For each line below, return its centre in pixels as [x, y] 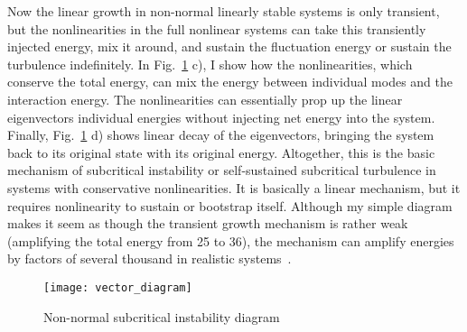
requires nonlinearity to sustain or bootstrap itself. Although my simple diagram [230, 205]
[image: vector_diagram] [118, 287]
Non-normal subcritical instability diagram [162, 316]
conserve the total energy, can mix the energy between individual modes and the [230, 82]
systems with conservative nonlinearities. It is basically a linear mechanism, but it [234, 187]
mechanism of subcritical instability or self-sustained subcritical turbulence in [222, 170]
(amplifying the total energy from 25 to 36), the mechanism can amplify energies [231, 240]
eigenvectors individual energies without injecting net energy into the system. [221, 117]
